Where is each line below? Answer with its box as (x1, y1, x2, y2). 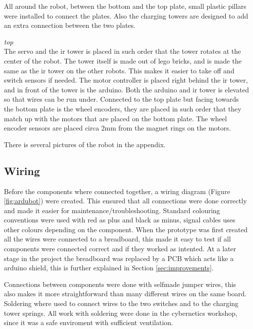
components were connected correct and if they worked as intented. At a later (4, 243, 236, 254)
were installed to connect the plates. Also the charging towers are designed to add (4, 10, 248, 21)
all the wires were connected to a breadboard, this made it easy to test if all (4, 234, 231, 244)
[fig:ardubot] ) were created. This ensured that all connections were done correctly (4, 196, 247, 206)
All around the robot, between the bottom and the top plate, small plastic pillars (4, 1, 247, 11)
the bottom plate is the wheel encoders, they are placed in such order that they (4, 103, 241, 113)
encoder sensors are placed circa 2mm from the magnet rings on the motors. (4, 123, 231, 133)
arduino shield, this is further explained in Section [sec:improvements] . (4, 263, 214, 273)
